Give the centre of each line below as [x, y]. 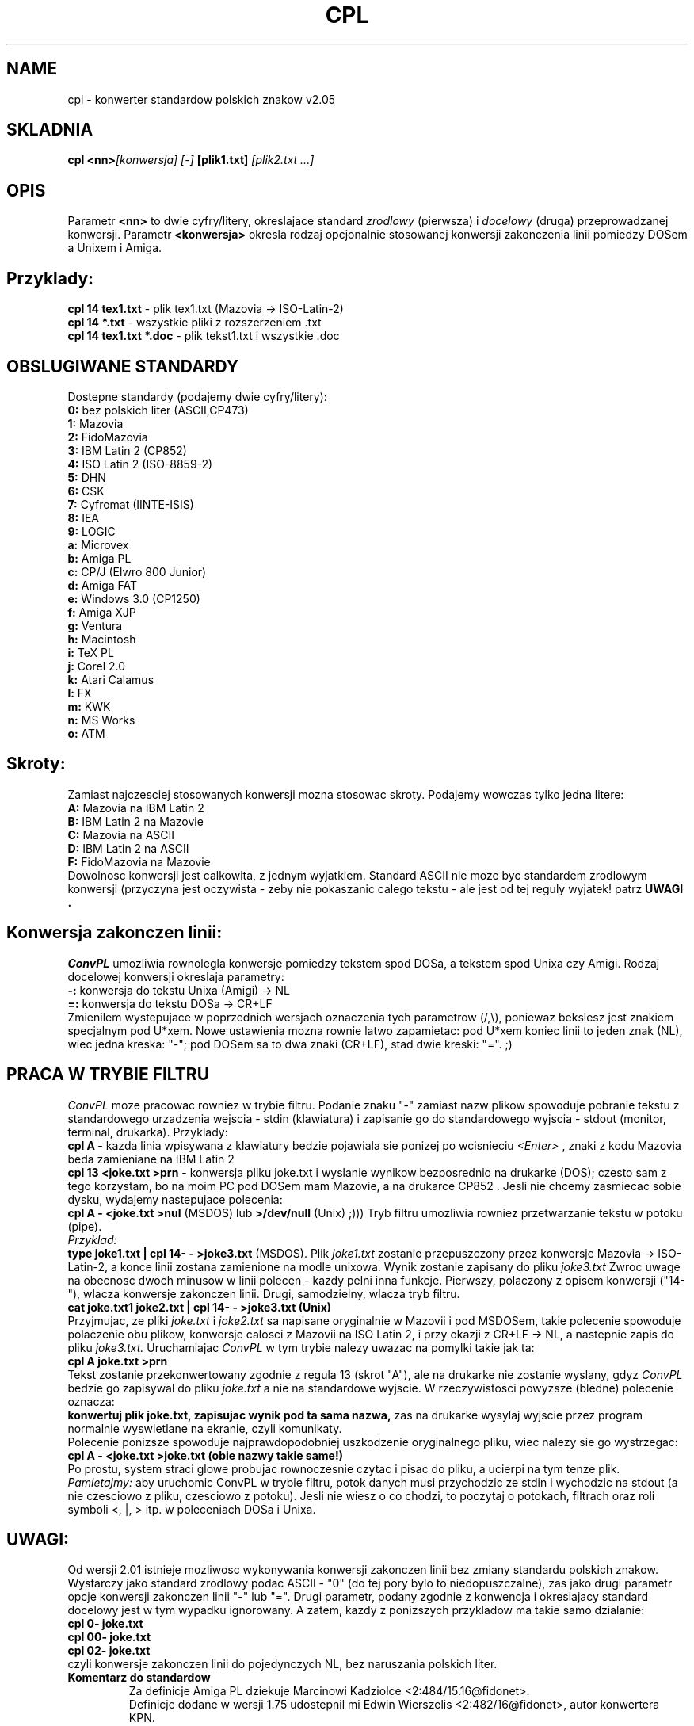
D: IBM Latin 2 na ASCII [128, 848]
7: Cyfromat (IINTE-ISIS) [131, 504]
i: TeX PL [91, 652]
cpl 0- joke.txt [105, 1624]
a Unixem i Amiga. [115, 248]
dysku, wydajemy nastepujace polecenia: [175, 1199]
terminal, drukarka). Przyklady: [148, 1132]
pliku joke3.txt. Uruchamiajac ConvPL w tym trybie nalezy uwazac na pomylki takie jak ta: [301, 1347]
